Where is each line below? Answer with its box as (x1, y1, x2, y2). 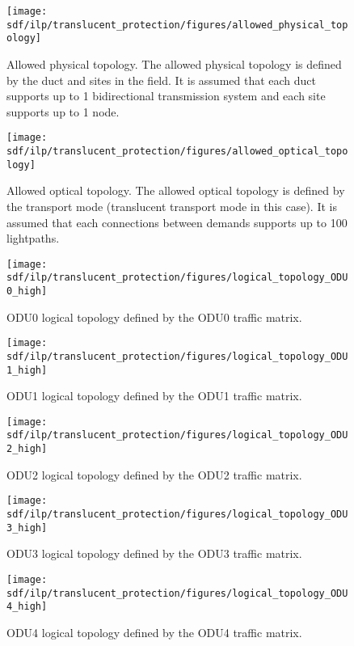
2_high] (6, 443, 48, 455)
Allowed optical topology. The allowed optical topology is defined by (6, 182, 345, 199)
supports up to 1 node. (6, 103, 120, 120)
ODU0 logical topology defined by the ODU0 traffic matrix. (6, 308, 302, 325)
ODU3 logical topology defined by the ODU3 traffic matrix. (6, 545, 302, 562)
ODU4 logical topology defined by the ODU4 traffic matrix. (6, 623, 302, 640)
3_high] (6, 521, 48, 534)
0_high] (6, 285, 48, 297)
